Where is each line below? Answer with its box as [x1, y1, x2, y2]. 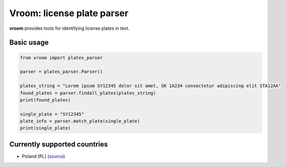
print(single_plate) [20, 125, 71, 131]
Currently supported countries [9, 140, 108, 148]
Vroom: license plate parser [9, 8, 129, 19]
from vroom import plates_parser [20, 54, 103, 61]
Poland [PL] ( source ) [22, 153, 65, 159]
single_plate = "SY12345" [20, 111, 84, 117]
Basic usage [9, 38, 49, 47]
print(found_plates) [20, 97, 71, 103]
